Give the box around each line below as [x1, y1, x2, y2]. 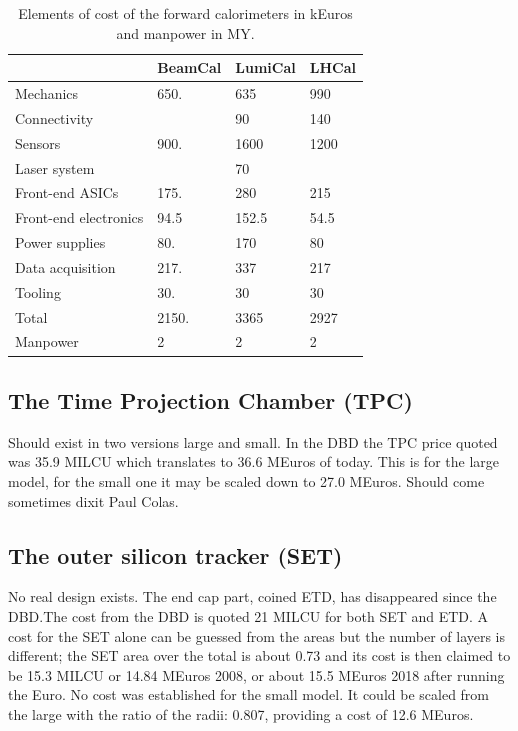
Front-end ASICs [15, 182, 119, 203]
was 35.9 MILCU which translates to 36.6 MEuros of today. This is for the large [8, 451, 499, 472]
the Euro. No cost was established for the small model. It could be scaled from [8, 684, 490, 705]
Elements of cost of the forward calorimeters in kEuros [18, 3, 353, 23]
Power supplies [15, 232, 106, 253]
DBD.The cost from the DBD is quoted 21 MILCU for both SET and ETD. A [8, 605, 489, 626]
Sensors [15, 132, 61, 153]
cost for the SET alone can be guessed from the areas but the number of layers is [8, 625, 506, 646]
